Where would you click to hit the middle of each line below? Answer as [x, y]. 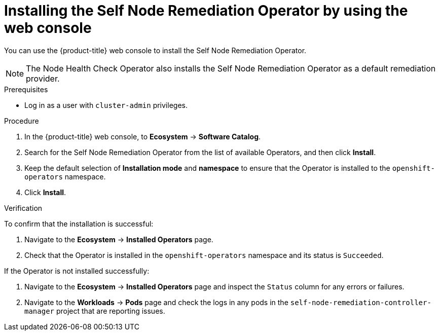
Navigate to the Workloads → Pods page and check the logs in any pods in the [156, 302]
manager [40, 311]
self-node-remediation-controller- [361, 302]
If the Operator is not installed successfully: [77, 271]
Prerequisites [26, 89]
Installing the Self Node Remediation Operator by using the [206, 11]
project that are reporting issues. [111, 311]
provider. [43, 78]
